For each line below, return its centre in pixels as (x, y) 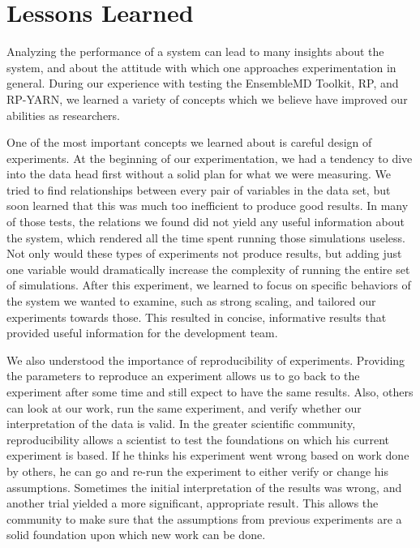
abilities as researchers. (64, 115)
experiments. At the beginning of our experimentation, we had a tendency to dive (210, 158)
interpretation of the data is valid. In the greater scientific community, (181, 424)
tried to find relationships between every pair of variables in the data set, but (199, 189)
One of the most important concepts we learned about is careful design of (189, 142)
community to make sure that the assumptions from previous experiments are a (204, 518)
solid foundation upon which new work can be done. (136, 535)
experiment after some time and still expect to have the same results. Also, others (210, 392)
